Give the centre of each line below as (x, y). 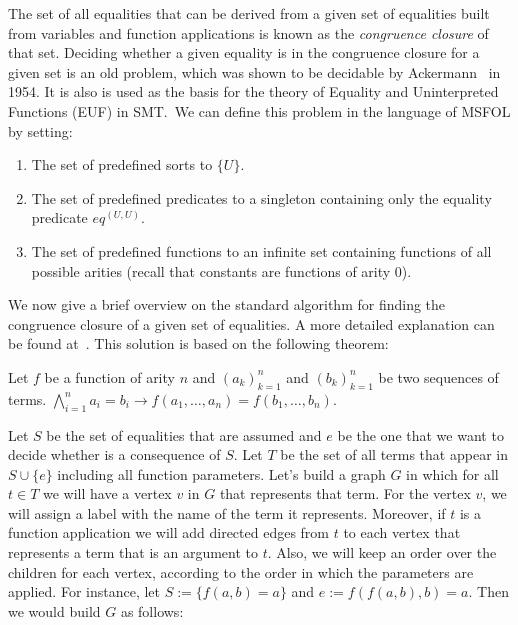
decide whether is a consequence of (114, 454)
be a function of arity (109, 376)
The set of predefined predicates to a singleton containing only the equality (261, 197)
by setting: (40, 130)
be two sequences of (438, 376)
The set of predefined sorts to (122, 164)
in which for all (452, 473)
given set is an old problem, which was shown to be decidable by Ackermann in (254, 71)
